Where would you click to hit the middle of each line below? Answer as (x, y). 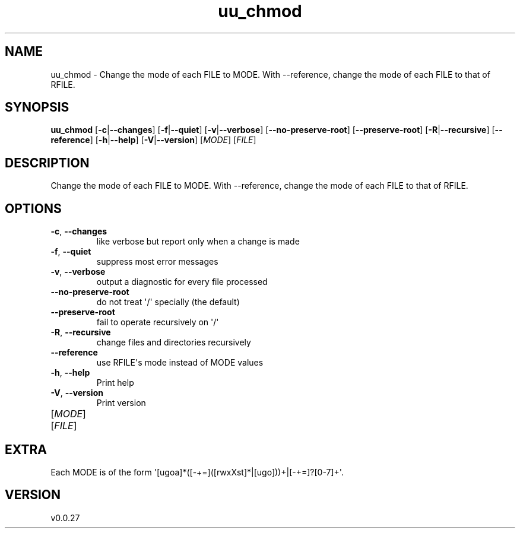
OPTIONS (33, 208)
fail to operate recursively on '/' (158, 322)
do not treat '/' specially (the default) (168, 302)
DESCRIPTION (47, 163)
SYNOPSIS (37, 107)
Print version (121, 403)
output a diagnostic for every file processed (182, 282)
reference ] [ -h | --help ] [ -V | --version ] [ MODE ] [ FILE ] (153, 140)
